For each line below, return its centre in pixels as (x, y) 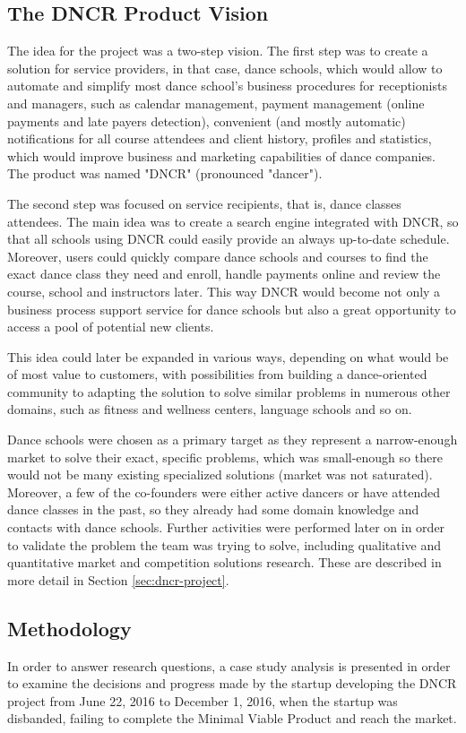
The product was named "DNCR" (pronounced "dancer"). (165, 173)
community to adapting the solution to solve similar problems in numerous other (229, 391)
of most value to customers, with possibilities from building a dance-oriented (217, 374)
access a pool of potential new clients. (111, 327)
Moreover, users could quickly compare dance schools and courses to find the (218, 256)
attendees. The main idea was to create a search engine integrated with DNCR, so (233, 221)
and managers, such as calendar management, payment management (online (216, 103)
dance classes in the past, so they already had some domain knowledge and (213, 509)
